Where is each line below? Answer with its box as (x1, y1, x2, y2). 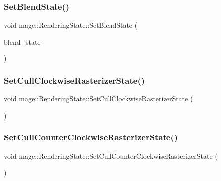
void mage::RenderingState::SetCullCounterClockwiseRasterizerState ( (4, 150, 218, 161)
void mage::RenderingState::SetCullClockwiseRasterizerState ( (4, 93, 193, 104)
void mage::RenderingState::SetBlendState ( (4, 20, 138, 30)
